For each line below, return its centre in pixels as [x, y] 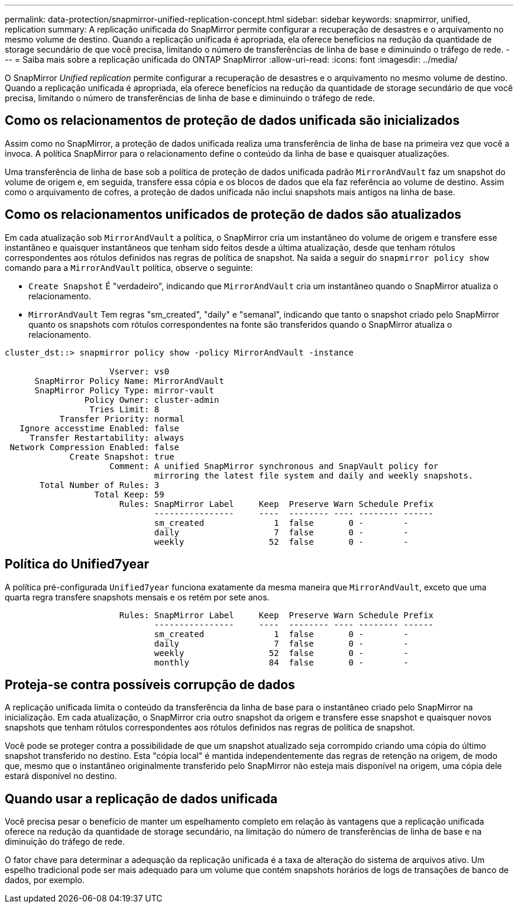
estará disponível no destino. [61, 776]
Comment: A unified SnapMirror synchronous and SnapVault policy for [274, 466]
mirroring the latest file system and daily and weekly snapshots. [314, 475]
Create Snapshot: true [122, 456]
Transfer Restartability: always [107, 437]
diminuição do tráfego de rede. [65, 842]
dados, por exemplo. [45, 880]
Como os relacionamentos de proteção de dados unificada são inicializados [232, 121]
